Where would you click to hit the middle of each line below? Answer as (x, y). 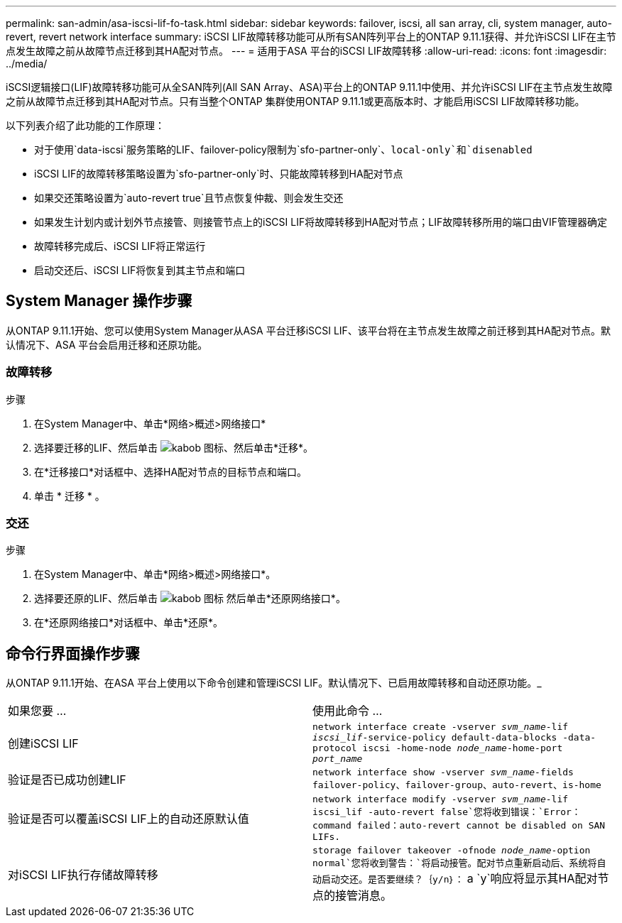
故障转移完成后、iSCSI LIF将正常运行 (120, 246)
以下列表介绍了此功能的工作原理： (85, 125)
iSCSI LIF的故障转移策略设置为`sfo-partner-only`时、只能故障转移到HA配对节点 (219, 174)
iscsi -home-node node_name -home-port (463, 748)
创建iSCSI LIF (43, 744)
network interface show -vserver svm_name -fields (443, 772)
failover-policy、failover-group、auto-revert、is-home (457, 785)
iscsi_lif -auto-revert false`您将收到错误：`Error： (447, 812)
